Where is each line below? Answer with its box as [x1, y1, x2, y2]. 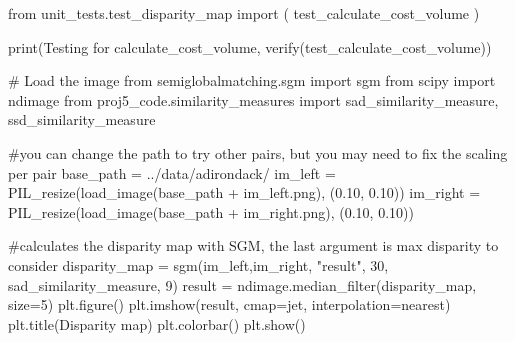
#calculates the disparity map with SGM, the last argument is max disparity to [8, 235, 499, 256]
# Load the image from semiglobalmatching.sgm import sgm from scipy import [8, 70, 496, 91]
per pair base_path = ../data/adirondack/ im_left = [8, 162, 336, 183]
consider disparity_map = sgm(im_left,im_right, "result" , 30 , [8, 254, 389, 275]
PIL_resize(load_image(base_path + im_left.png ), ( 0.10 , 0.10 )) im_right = [8, 182, 481, 203]
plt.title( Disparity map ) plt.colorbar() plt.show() [8, 313, 306, 334]
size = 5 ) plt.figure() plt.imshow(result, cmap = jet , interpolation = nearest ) [8, 294, 451, 315]
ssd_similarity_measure [8, 109, 156, 130]
